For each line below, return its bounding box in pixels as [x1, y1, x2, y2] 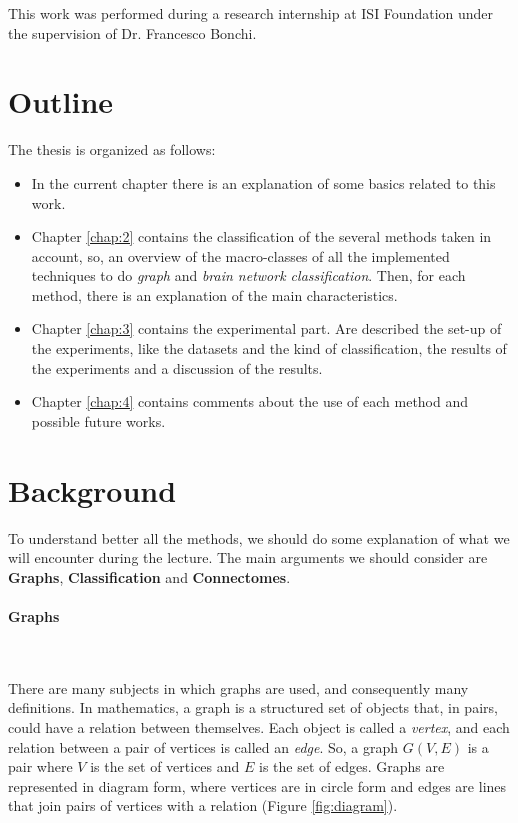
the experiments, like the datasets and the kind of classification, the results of [31, 338, 507, 359]
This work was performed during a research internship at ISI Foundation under [8, 3, 494, 23]
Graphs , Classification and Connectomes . [8, 566, 291, 587]
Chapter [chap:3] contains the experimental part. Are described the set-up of [31, 318, 502, 339]
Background [8, 469, 177, 510]
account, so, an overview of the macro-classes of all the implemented [31, 245, 450, 266]
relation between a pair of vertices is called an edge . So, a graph [8, 736, 399, 757]
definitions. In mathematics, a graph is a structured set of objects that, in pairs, [8, 697, 498, 718]
